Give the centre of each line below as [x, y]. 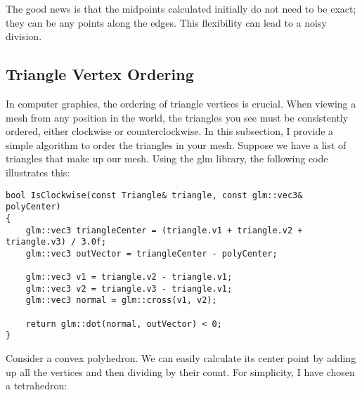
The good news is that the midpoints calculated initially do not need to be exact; [181, 8]
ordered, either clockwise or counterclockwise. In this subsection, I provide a [170, 131]
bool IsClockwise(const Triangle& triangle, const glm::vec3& [154, 195]
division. [24, 36]
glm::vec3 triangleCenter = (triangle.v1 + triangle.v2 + [164, 230]
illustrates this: [38, 172]
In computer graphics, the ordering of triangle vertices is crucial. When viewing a [181, 103]
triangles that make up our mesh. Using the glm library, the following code [167, 158]
